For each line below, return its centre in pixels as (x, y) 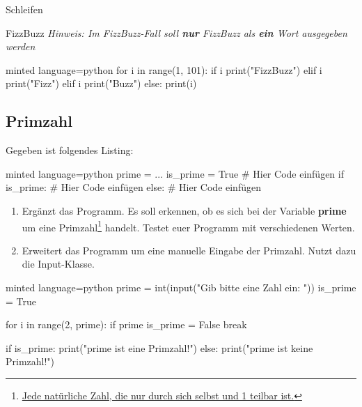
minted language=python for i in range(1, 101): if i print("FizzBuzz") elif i (164, 69)
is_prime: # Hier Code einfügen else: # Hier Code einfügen (133, 187)
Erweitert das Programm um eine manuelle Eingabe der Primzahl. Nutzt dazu (189, 250)
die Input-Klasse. (58, 264)
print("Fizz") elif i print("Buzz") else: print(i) (101, 83)
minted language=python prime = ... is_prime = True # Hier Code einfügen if (175, 173)
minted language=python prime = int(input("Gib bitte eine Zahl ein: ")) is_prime (181, 287)
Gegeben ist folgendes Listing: (70, 150)
